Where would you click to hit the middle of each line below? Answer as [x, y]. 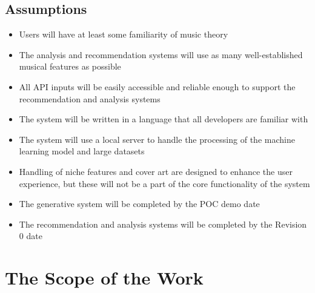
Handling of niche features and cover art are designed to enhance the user [156, 171]
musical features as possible [70, 66]
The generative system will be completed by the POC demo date [139, 204]
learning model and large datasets [82, 151]
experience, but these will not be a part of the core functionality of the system [164, 183]
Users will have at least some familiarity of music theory [124, 34]
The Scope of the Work [104, 278]
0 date [31, 236]
